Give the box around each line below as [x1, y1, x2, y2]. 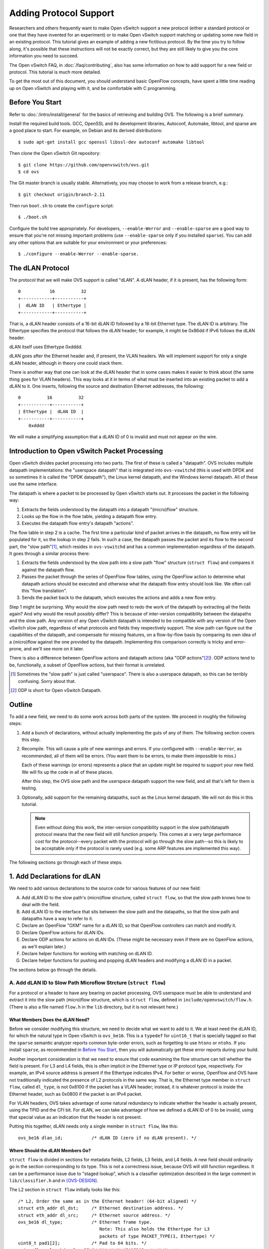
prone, [9, 646, 23, 652]
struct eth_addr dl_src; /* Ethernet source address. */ [18, 1212, 170, 1218]
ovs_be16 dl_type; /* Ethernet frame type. [18, 1220, 152, 1225]
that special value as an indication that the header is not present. [9, 1114, 142, 1120]
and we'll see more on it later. [23, 646, 84, 652]
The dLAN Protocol [9, 264, 70, 272]
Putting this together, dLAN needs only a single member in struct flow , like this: [9, 1123, 178, 1129]
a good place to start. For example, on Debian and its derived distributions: [9, 127, 163, 133]
